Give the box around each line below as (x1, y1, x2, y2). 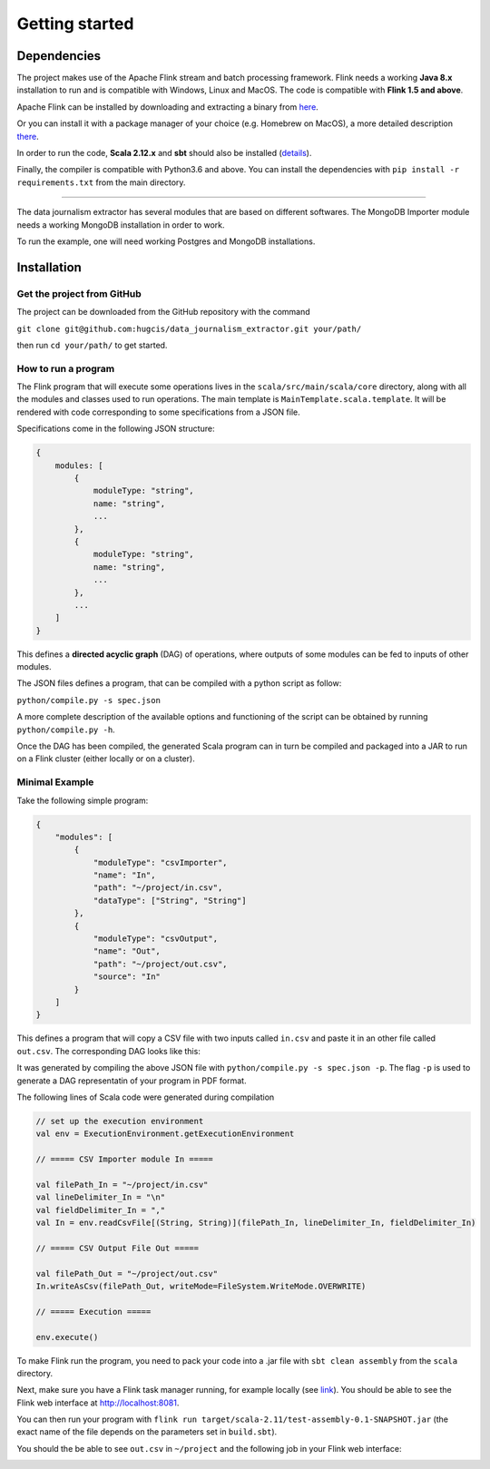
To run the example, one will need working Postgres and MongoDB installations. (16, 236, 316, 247)
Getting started (16, 14, 134, 34)
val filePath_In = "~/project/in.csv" (35, 1180, 209, 1190)
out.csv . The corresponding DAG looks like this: (16, 1045, 201, 1056)
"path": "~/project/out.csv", (93, 958, 228, 969)
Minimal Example (16, 776, 94, 788)
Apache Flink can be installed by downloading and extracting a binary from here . (16, 101, 319, 113)
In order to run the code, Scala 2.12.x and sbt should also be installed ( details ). (16, 148, 312, 159)
